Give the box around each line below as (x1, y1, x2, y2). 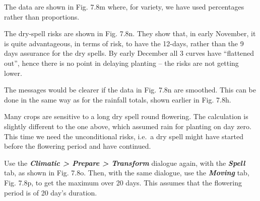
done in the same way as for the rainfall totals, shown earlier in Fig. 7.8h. (4, 94, 231, 105)
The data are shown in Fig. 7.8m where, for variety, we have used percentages (4, 2, 244, 12)
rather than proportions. (4, 11, 80, 22)
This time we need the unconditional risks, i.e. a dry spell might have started (4, 131, 243, 141)
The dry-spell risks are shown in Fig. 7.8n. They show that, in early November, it (4, 28, 256, 39)
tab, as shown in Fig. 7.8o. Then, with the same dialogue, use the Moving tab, (4, 167, 249, 178)
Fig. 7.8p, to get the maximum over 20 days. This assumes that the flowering (4, 177, 242, 187)
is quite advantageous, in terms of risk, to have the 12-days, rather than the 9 (4, 38, 244, 48)
